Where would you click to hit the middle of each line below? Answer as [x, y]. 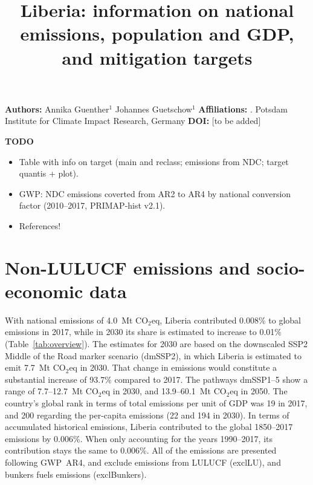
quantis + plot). [49, 173]
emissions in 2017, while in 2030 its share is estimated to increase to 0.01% [143, 332]
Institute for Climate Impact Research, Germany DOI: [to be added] [133, 121]
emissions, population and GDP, [157, 34]
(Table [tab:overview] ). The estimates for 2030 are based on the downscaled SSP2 [156, 343]
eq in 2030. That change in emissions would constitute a [173, 367]
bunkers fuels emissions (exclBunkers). [76, 474]
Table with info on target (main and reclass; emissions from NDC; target [154, 161]
